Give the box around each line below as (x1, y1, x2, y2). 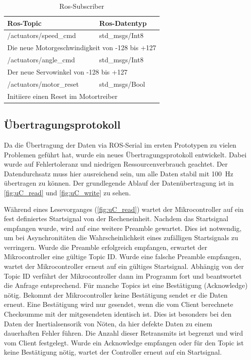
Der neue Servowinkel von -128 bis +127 (7, 66, 127, 76)
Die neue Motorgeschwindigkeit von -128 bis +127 (7, 42, 157, 53)
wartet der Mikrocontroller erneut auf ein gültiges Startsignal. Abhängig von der (4, 261, 244, 271)
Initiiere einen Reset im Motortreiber (7, 91, 118, 101)
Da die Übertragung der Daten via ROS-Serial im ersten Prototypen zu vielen (4, 139, 236, 150)
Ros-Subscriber (59, 1, 104, 11)
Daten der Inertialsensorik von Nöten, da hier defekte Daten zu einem (4, 318, 213, 328)
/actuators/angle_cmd (7, 55, 75, 65)
